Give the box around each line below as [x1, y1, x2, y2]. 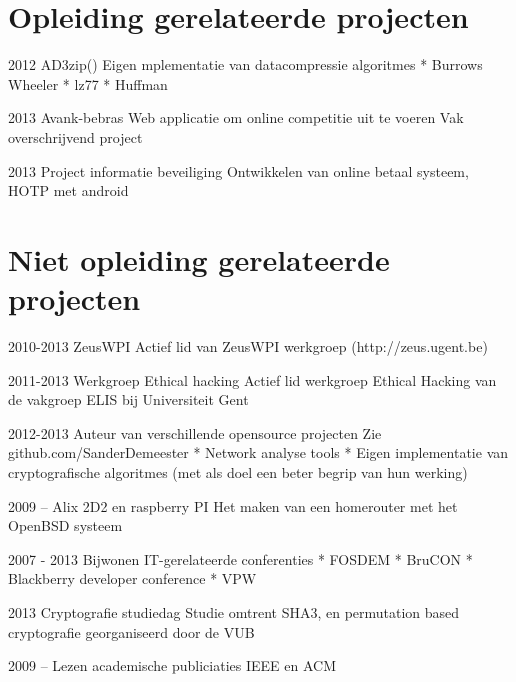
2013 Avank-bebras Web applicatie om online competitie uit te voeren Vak [8, 107, 464, 128]
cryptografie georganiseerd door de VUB [8, 621, 255, 642]
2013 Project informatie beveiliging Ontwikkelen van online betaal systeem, [8, 160, 469, 181]
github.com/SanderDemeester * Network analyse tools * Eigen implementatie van [8, 442, 509, 463]
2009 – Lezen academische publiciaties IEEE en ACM [8, 655, 336, 676]
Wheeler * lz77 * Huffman [8, 73, 168, 94]
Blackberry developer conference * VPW [8, 568, 257, 589]
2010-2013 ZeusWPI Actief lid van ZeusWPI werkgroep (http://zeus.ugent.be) [8, 336, 488, 356]
